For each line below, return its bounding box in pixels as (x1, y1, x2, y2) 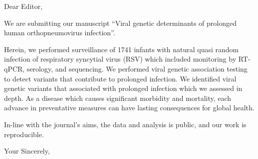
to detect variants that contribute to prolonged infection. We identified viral (4, 73, 237, 83)
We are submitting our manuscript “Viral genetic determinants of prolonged (4, 17, 237, 28)
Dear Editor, (4, 1, 43, 11)
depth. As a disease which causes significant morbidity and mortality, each (4, 92, 232, 103)
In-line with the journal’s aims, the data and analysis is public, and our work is (4, 119, 247, 129)
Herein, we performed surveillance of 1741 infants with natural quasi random (4, 44, 239, 54)
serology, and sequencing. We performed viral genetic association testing (26, 63, 248, 74)
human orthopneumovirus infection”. (4, 27, 115, 38)
